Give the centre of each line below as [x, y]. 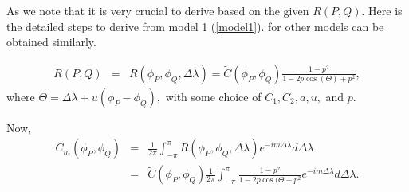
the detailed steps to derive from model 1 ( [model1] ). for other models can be [195, 26]
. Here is [382, 10]
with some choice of [213, 96]
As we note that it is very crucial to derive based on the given [158, 10]
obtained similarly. [51, 42]
